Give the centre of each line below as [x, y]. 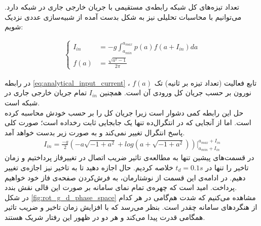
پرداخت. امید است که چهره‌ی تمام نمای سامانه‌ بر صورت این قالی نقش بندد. [121, 187]
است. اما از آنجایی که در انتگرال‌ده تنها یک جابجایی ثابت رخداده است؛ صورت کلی [128, 122]
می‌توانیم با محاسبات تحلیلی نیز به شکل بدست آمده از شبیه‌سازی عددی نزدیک [123, 16]
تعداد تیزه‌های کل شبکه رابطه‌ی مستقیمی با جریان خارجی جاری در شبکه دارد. [122, 7]
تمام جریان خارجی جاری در [46, 92]
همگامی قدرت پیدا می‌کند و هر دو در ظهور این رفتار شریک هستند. [105, 217]
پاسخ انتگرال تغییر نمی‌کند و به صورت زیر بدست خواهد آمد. [95, 132]
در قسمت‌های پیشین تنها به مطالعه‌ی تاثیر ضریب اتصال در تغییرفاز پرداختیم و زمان [129, 157]
